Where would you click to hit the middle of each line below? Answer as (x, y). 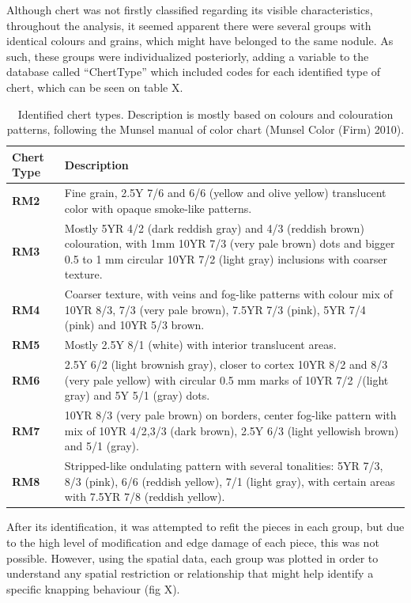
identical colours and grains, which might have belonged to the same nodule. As (200, 41)
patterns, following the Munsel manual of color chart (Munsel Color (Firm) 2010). (205, 129)
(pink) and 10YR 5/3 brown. (134, 325)
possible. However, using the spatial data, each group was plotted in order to (192, 557)
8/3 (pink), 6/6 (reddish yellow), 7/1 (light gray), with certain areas (230, 481)
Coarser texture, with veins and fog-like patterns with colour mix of (228, 294)
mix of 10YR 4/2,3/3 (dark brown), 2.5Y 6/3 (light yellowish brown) (232, 430)
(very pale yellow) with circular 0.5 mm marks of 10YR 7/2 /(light (226, 379)
